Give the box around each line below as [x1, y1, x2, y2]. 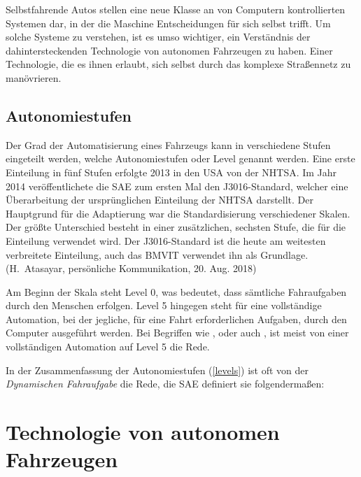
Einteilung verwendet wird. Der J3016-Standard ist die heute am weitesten [6, 233, 326, 248]
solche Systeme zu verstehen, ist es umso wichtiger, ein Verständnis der [6, 29, 311, 44]
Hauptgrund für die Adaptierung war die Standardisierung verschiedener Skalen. [6, 206, 351, 220]
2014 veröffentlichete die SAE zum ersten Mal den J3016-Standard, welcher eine [6, 178, 348, 193]
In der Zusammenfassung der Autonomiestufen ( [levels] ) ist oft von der [6, 362, 309, 377]
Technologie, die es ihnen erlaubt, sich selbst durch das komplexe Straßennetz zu [6, 57, 351, 71]
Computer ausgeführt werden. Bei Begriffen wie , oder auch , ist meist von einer [6, 325, 349, 340]
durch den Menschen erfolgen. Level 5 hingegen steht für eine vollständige [6, 298, 322, 313]
